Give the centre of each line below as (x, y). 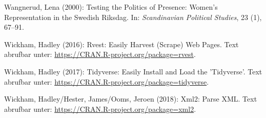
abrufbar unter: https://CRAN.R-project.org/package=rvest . (100, 54)
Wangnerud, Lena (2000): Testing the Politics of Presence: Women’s (111, 7)
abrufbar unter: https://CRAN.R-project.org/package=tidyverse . (107, 81)
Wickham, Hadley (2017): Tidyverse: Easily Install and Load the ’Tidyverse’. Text (133, 71)
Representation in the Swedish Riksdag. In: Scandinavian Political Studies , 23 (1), (133, 17)
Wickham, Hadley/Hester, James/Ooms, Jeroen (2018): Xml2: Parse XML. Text (131, 99)
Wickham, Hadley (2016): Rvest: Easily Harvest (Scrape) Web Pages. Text (121, 44)
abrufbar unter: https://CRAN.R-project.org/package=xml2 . (100, 109)
